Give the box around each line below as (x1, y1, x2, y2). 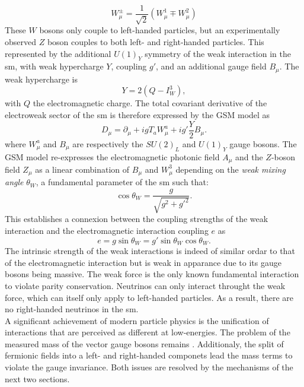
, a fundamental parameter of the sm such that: (36, 176, 209, 188)
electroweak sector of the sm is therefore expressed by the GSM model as (5, 109, 270, 121)
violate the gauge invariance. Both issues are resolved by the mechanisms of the (5, 361, 293, 373)
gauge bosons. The (229, 137, 297, 150)
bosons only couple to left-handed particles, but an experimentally (39, 24, 280, 36)
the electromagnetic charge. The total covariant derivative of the (33, 97, 267, 109)
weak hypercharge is (5, 72, 78, 85)
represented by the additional (5, 47, 111, 59)
